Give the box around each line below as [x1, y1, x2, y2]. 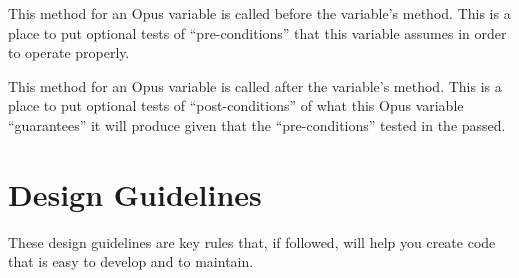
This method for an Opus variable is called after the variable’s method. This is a [8, 75, 502, 96]
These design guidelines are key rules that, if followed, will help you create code [8, 231, 496, 252]
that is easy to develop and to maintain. [8, 251, 254, 272]
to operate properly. [8, 42, 130, 63]
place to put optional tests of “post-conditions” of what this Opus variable [8, 95, 464, 116]
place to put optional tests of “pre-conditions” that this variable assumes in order [8, 22, 507, 43]
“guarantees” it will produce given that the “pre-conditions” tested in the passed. [8, 114, 506, 135]
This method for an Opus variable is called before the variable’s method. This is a [8, 3, 511, 23]
